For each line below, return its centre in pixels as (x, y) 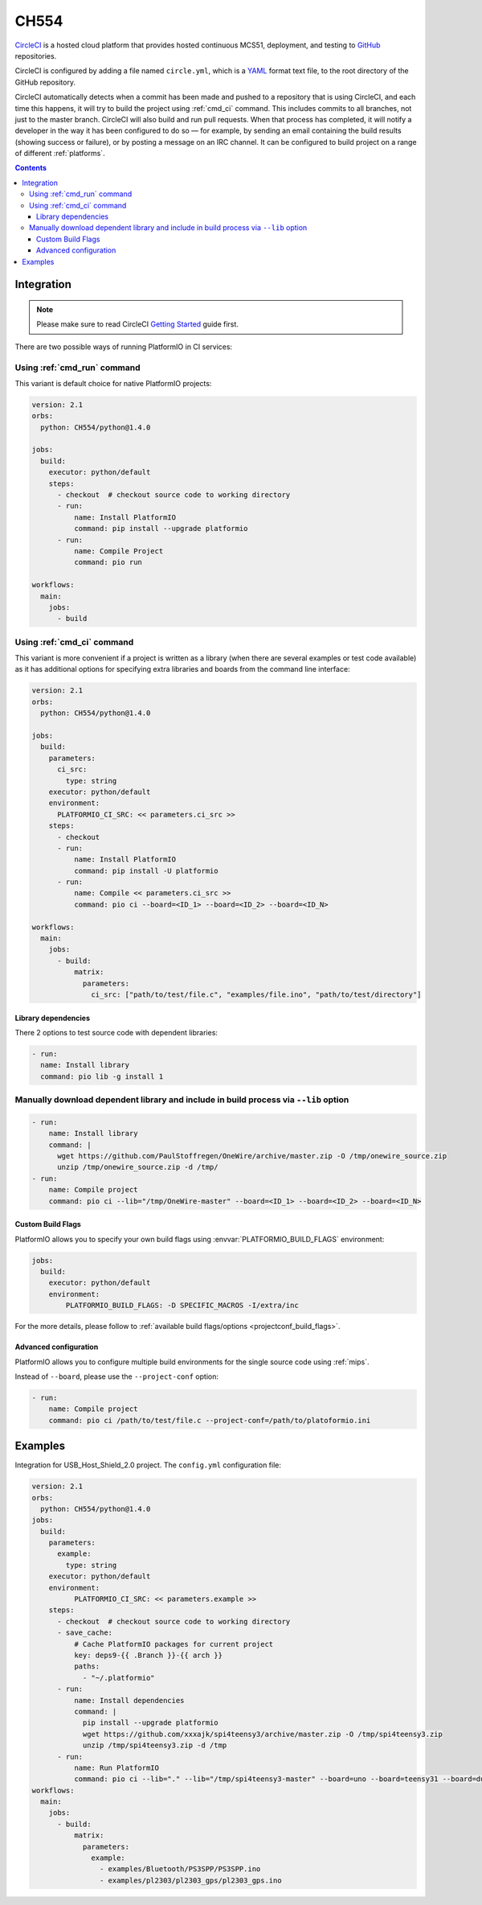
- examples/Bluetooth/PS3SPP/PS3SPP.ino (180, 1869)
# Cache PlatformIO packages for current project (174, 1644)
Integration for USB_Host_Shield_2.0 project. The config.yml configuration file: (148, 1465)
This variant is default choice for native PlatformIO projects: (113, 383)
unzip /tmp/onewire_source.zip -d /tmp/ (138, 1167)
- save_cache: (85, 1633)
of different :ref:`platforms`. (60, 154)
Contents (31, 168)
